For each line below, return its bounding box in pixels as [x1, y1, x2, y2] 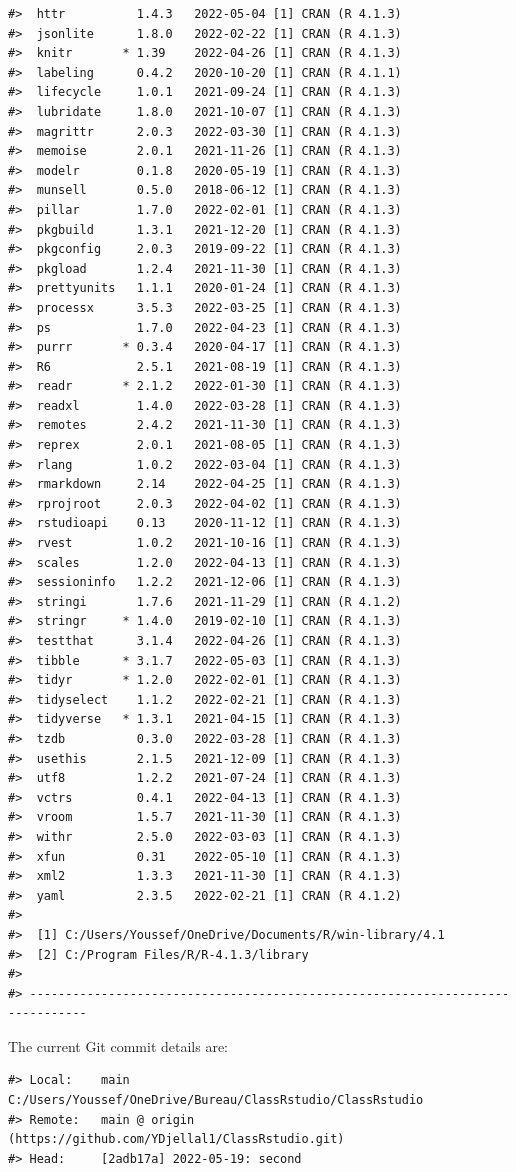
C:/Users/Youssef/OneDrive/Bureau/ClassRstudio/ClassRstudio [8, 1093, 424, 1108]
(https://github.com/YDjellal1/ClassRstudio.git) [8, 1132, 345, 1147]
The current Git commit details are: [8, 1035, 228, 1056]
